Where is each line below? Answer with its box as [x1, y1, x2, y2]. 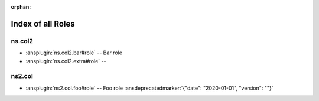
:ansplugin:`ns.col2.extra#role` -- [25, 57, 106, 64]
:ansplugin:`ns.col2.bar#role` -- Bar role [25, 49, 122, 56]
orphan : [11, 4, 31, 10]
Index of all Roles [11, 18, 75, 29]
